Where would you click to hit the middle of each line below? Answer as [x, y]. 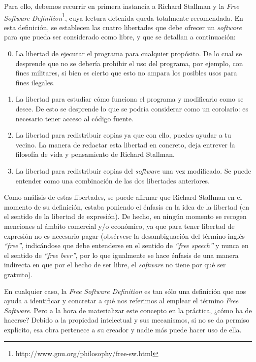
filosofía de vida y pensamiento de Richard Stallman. [95, 154]
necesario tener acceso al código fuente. [75, 118]
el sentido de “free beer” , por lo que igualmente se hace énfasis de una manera [121, 255]
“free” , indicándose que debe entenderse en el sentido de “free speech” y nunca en [126, 245]
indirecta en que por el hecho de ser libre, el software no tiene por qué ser [115, 265]
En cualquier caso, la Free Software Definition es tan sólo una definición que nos [125, 291]
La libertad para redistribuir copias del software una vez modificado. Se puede [133, 170]
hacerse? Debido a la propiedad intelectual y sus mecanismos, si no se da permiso [127, 320]
